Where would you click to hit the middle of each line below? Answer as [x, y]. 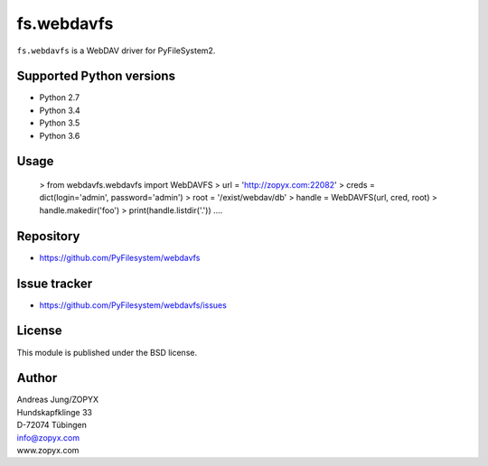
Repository [48, 236]
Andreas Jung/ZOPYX [58, 400]
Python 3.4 [60, 110]
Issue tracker [55, 283]
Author [37, 378]
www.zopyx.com [48, 450]
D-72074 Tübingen [52, 425]
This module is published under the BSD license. [107, 352]
